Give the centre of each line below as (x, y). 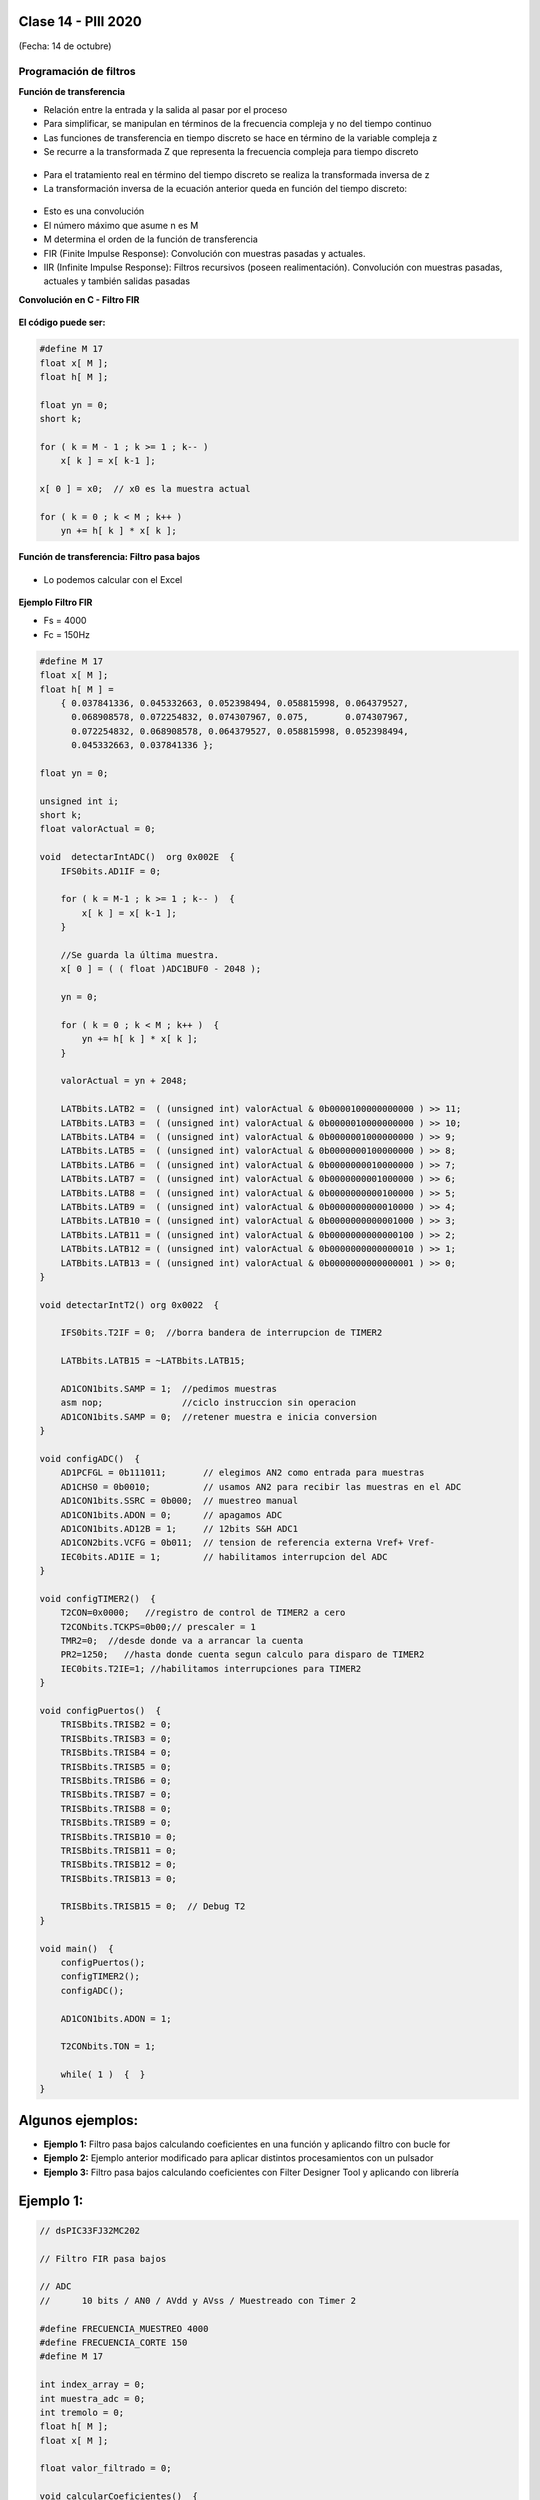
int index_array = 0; (92, 2384)
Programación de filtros (77, 72)
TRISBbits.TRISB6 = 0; (116, 1780)
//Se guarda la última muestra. (140, 954)
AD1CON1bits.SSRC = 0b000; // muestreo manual (179, 1501)
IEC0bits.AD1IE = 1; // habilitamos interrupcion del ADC (224, 1556)
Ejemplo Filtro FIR (55, 602)
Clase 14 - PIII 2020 (80, 21)
